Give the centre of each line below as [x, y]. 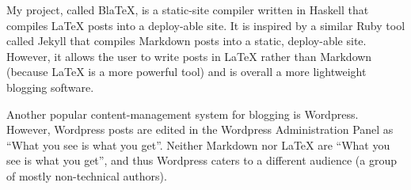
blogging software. [50, 87]
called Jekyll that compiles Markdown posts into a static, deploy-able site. [186, 41]
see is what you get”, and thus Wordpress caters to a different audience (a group [202, 160]
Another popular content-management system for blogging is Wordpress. [183, 114]
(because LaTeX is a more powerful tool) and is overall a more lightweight [186, 72]
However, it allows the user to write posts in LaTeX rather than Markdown [189, 56]
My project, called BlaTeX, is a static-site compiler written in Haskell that [188, 9]
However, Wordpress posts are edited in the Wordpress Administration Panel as [200, 129]
